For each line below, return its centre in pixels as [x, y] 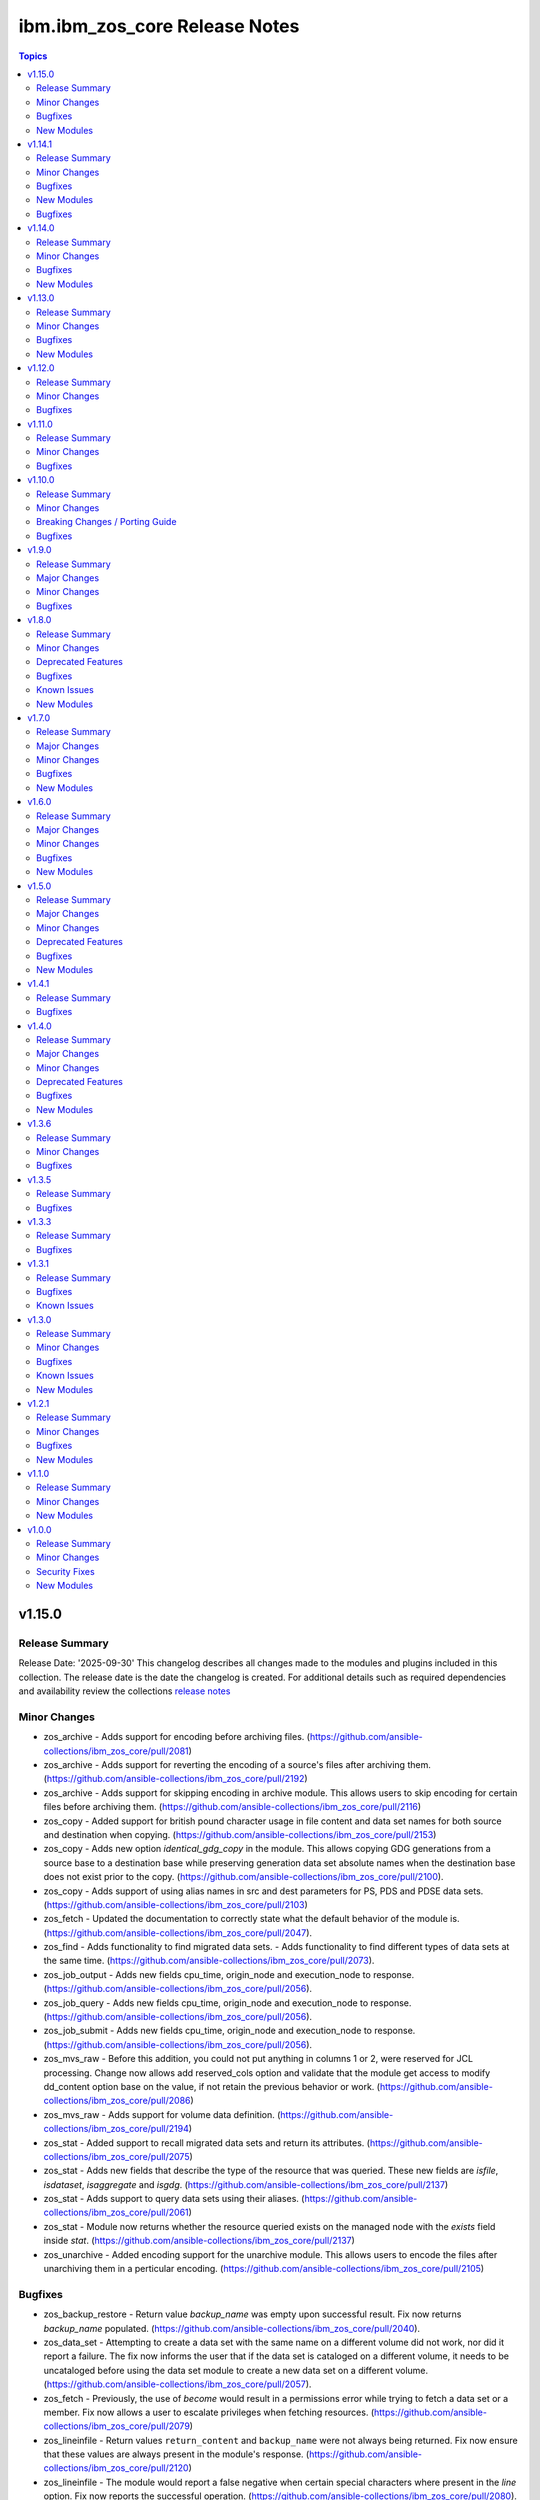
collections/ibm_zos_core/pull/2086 [117, 2101]
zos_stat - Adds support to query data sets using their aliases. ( [174, 2199]
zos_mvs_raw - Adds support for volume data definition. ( [162, 2114]
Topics [33, 56]
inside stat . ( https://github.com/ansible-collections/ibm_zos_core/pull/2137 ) [199, 2241]
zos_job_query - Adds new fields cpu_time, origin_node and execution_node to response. [227, 2002]
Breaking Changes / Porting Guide [106, 522]
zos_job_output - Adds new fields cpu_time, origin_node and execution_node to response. [229, 1974]
